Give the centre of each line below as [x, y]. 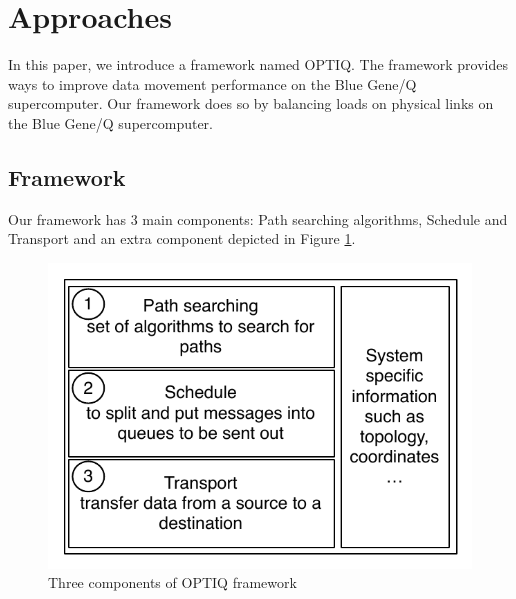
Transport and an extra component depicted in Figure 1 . [182, 238]
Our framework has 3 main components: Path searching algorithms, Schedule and [258, 218]
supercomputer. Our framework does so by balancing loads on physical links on [251, 103]
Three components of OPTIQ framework [172, 582]
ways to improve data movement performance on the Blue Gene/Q [212, 83]
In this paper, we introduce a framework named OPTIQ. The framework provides [258, 64]
